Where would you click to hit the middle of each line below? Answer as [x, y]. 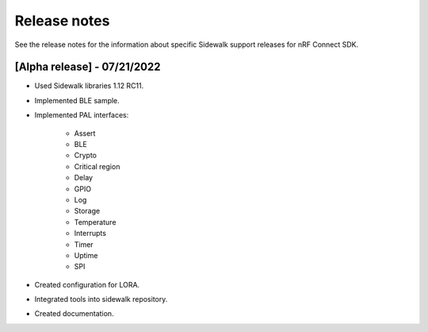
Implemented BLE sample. [77, 100]
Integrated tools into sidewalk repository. [101, 299]
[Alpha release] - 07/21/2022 [88, 67]
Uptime [86, 255]
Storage [87, 211]
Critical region [97, 166]
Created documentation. [74, 314]
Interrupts [90, 234]
